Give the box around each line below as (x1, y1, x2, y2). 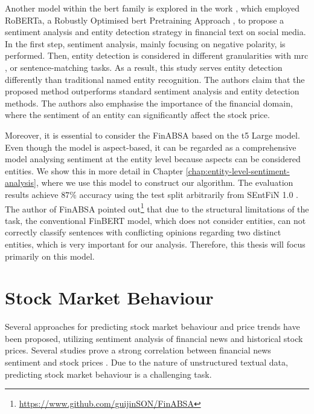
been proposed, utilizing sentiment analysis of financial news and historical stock (5, 332, 303, 344)
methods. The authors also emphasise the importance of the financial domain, (5, 96, 293, 109)
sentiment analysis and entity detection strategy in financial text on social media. (5, 25, 306, 38)
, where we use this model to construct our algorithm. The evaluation (36, 176, 293, 189)
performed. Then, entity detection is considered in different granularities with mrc (5, 49, 309, 62)
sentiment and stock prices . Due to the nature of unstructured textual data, (5, 356, 288, 369)
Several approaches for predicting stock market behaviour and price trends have (5, 320, 300, 333)
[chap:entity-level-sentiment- (185, 164, 290, 177)
